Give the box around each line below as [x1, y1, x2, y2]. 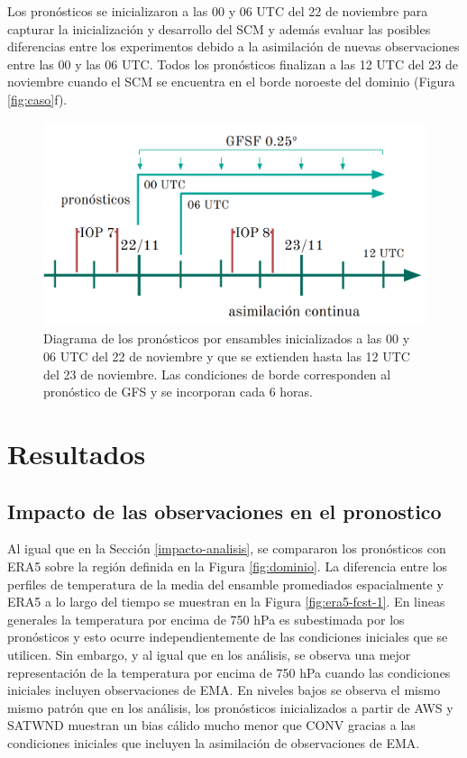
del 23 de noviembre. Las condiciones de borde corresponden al [43, 364, 391, 383]
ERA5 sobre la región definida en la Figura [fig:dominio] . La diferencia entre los [7, 557, 448, 576]
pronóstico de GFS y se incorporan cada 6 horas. [43, 382, 313, 401]
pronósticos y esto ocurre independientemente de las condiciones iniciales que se [7, 627, 448, 646]
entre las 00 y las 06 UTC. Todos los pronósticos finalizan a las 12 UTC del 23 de [7, 54, 458, 73]
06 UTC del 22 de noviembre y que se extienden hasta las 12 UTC [43, 347, 410, 366]
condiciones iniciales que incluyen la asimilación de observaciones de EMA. [7, 733, 420, 752]
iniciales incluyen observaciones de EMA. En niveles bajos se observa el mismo [7, 680, 441, 699]
